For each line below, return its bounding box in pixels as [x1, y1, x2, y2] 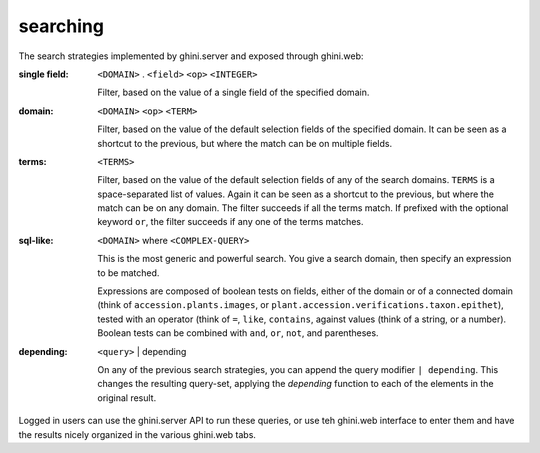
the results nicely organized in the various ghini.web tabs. [18, 428, 257, 440]
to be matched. [97, 266, 160, 279]
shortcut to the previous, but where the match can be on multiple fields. [97, 137, 393, 149]
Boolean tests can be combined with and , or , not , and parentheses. [97, 327, 379, 339]
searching [18, 15, 105, 37]
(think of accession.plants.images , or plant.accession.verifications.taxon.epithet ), [97, 299, 504, 311]
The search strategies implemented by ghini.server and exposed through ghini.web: [18, 50, 364, 62]
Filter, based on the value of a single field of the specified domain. [97, 86, 370, 99]
